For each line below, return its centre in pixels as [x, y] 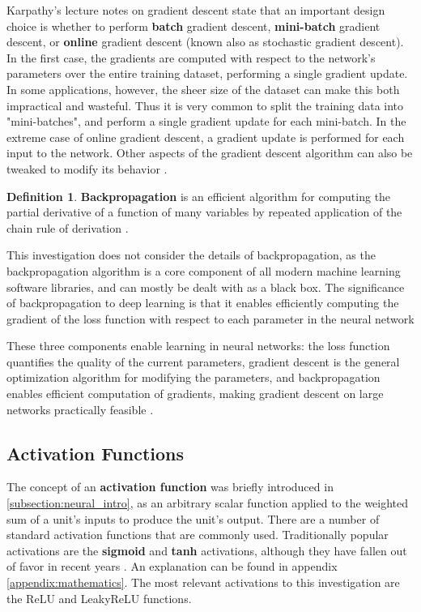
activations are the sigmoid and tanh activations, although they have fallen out [207, 550]
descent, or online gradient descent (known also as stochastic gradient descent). [205, 42]
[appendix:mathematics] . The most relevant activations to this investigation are [203, 582]
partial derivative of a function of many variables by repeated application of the [204, 212]
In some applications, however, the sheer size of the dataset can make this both [203, 89]
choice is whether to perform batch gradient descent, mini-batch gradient [193, 26]
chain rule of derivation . [68, 227]
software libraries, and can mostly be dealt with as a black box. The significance [206, 287]
